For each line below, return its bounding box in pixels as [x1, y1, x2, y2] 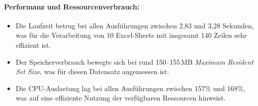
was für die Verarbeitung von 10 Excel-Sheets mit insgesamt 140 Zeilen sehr [15, 30, 247, 40]
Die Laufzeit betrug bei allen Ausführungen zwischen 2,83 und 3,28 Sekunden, [15, 20, 254, 30]
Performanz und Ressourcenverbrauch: [4, 1, 140, 11]
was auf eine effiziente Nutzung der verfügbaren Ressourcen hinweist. [15, 93, 226, 103]
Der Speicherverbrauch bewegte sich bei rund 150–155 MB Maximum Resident [15, 56, 254, 67]
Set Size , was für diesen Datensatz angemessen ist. [15, 66, 170, 77]
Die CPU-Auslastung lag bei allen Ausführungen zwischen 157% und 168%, [15, 83, 246, 93]
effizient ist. [15, 39, 51, 50]
